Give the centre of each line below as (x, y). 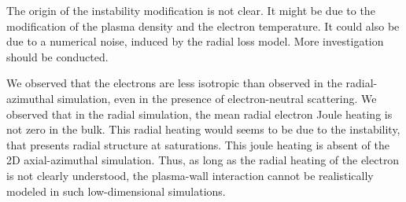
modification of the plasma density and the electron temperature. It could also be (203, 26)
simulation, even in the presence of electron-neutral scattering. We (217, 98)
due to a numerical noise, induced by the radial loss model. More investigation (195, 41)
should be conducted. (57, 56)
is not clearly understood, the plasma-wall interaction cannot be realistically (190, 175)
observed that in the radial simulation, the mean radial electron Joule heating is (199, 114)
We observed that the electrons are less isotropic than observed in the (174, 83)
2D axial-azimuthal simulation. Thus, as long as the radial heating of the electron (203, 160)
